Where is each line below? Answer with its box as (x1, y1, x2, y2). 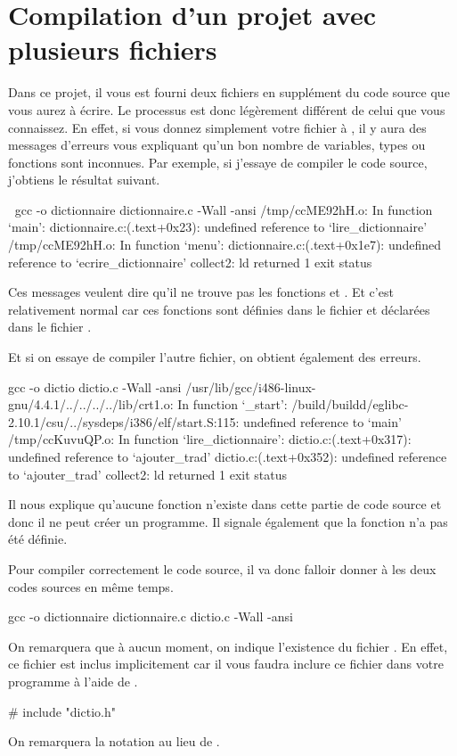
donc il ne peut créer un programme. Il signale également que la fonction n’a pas (8, 512, 448, 530)
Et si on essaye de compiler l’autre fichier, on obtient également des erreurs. (8, 348, 421, 366)
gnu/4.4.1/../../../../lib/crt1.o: (8, 395, 174, 414)
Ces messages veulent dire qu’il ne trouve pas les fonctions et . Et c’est (8, 283, 394, 301)
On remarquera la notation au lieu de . (8, 732, 220, 751)
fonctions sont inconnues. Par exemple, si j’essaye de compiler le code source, (8, 152, 428, 171)
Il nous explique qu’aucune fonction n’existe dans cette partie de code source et (8, 495, 442, 514)
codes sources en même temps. (8, 577, 174, 596)
